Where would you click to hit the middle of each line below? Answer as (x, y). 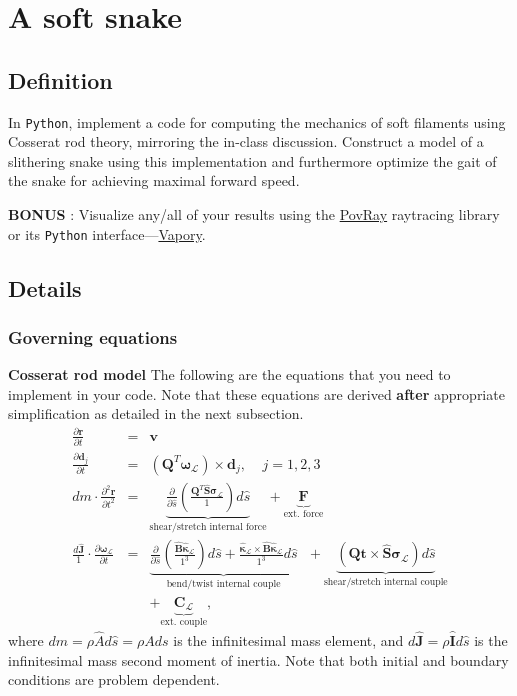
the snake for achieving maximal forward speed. (154, 180)
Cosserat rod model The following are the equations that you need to (229, 374)
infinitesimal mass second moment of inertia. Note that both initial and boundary (258, 659)
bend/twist (190, 584)
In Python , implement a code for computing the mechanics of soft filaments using (257, 121)
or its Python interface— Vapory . (107, 233)
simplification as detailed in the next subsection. (156, 413)
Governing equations (93, 336)
